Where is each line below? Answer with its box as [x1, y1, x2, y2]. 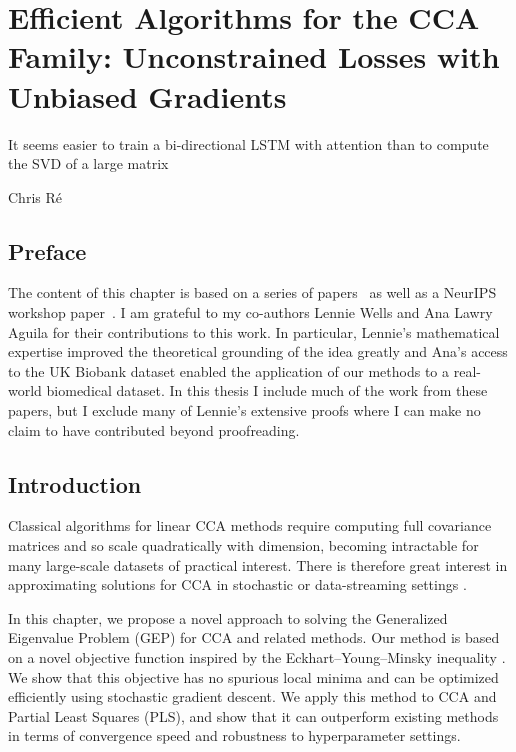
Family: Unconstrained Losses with [8, 36, 500, 77]
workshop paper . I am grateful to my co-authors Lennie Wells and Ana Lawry [8, 302, 493, 323]
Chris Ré [8, 186, 62, 207]
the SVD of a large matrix [8, 153, 169, 174]
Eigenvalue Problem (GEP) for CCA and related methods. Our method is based [8, 627, 500, 648]
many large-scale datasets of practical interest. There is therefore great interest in [8, 554, 508, 575]
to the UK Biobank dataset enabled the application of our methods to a [8, 360, 450, 381]
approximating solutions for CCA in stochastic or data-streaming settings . [8, 574, 467, 595]
